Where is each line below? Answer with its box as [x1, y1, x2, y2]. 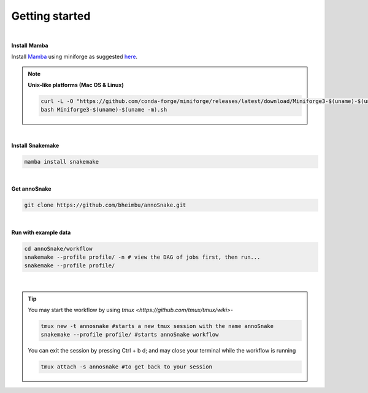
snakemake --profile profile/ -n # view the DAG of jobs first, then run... [24, 253, 261, 261]
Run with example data [11, 229, 71, 236]
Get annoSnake [11, 185, 52, 193]
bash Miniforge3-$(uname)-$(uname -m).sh [40, 106, 167, 113]
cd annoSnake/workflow [24, 245, 93, 252]
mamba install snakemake [24, 158, 99, 165]
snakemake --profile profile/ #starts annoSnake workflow [40, 331, 219, 338]
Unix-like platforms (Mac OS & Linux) [28, 82, 124, 89]
